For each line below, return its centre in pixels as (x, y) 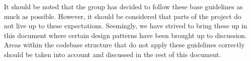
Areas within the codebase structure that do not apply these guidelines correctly (124, 45)
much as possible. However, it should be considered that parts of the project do (123, 16)
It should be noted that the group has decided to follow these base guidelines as (123, 6)
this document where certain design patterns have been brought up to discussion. (125, 35)
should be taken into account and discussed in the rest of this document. (113, 54)
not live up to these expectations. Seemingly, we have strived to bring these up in (126, 26)
